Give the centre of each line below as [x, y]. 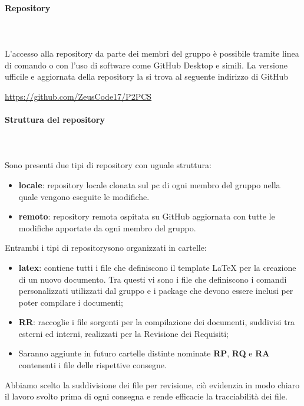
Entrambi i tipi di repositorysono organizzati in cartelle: [106, 248]
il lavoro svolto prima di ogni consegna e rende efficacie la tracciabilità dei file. [146, 396]
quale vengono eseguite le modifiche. [84, 196]
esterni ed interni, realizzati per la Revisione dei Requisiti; [124, 333]
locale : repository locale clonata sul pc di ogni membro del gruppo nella [149, 184]
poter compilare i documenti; [71, 302]
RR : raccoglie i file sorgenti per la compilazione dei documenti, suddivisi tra [157, 322]
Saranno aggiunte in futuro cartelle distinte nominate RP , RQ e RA [144, 353]
